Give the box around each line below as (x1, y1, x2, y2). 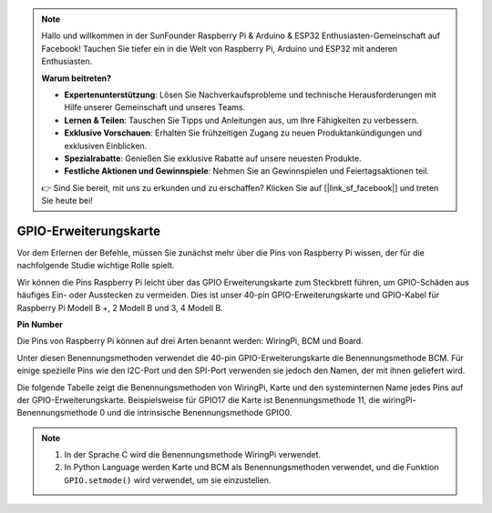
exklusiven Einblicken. (64, 140, 148, 151)
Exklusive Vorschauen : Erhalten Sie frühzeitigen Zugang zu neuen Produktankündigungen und (64, 127, 423, 138)
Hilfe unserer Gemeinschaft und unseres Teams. (64, 102, 246, 113)
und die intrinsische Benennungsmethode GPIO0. (106, 407, 292, 418)
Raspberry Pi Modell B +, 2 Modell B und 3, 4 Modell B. (16, 302, 223, 313)
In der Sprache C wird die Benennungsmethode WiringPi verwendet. (64, 449, 322, 460)
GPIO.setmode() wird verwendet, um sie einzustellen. (64, 474, 272, 486)
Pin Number (16, 318, 63, 329)
